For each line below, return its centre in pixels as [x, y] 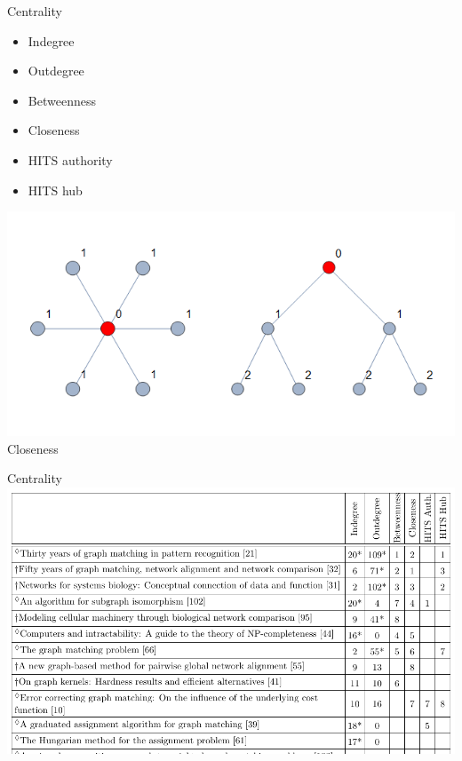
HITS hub [55, 190]
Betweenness [62, 100]
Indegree [51, 40]
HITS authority [70, 159]
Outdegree [56, 71]
